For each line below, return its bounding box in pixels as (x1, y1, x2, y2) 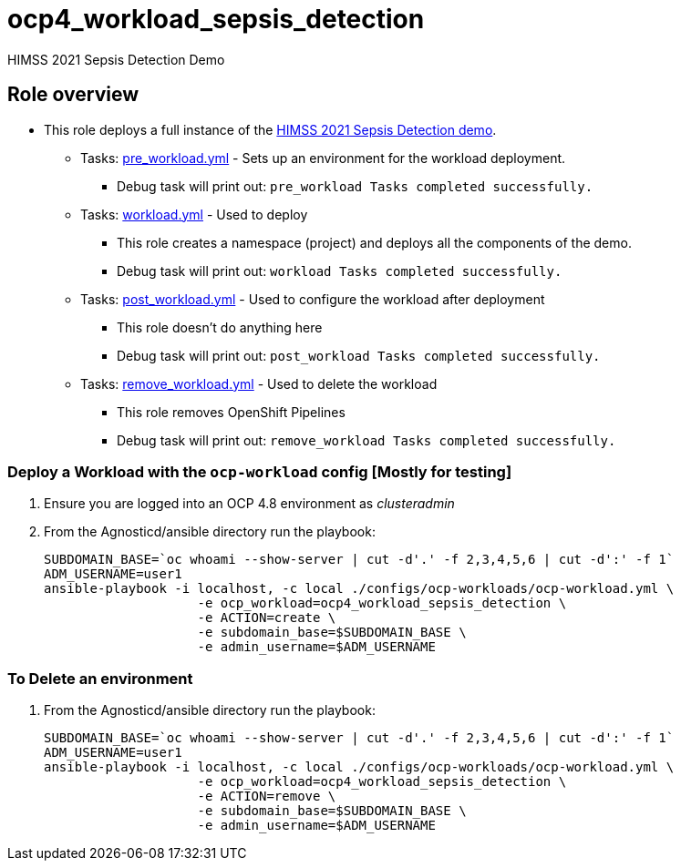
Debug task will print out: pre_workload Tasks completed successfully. (117, 178, 593, 194)
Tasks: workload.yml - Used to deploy (80, 206, 308, 222)
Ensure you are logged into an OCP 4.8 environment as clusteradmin (44, 495, 455, 512)
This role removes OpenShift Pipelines (117, 403, 346, 420)
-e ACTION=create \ (197, 610, 336, 626)
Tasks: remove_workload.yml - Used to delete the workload (80, 375, 438, 392)
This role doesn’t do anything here (117, 319, 323, 335)
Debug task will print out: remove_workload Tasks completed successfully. (117, 432, 616, 448)
